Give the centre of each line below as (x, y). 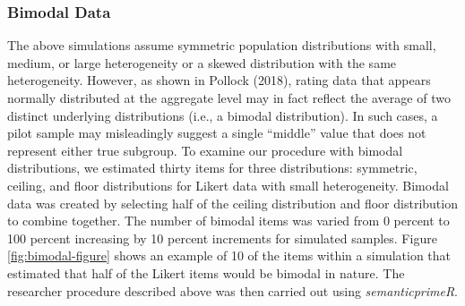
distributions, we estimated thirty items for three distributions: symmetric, (212, 168)
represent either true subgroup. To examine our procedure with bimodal (205, 150)
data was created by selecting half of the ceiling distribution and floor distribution (232, 203)
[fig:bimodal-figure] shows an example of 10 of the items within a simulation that (229, 255)
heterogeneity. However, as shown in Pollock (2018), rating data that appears (219, 80)
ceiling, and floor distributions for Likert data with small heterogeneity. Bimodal (228, 185)
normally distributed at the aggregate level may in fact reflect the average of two (229, 98)
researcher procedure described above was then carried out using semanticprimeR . (232, 290)
